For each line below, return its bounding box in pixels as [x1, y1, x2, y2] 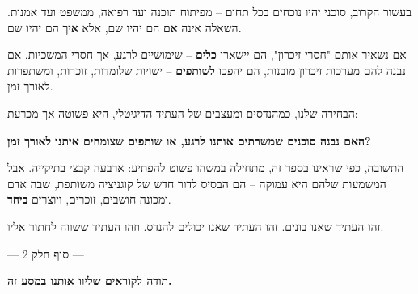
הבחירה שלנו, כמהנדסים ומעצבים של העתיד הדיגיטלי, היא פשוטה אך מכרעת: [7, 104, 358, 121]
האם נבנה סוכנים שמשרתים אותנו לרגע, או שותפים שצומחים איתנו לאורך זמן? [7, 132, 371, 149]
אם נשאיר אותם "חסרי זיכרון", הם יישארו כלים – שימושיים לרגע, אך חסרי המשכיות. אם [7, 46, 407, 63]
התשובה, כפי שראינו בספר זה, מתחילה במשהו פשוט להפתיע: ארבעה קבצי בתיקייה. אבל [7, 159, 404, 176]
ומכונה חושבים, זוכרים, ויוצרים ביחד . [7, 191, 171, 208]
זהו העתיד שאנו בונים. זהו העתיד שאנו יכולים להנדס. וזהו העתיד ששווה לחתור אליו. [7, 217, 384, 234]
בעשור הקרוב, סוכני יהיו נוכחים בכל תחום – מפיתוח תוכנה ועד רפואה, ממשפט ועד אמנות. [7, 3, 412, 19]
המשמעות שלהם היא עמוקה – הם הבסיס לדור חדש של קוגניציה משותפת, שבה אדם [7, 174, 386, 191]
